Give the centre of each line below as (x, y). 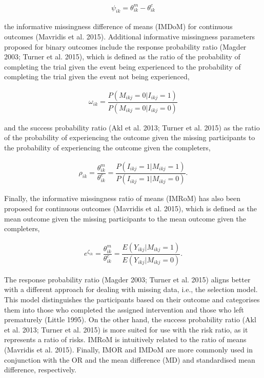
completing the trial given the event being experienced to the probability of (123, 66)
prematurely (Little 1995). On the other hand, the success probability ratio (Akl (130, 319)
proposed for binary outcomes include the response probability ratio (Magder (125, 46)
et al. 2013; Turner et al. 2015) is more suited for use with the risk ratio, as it (126, 329)
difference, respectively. (40, 370)
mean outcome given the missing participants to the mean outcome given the (125, 218)
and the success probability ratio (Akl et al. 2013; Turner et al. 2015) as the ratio (132, 127)
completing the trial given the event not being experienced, (97, 76)
